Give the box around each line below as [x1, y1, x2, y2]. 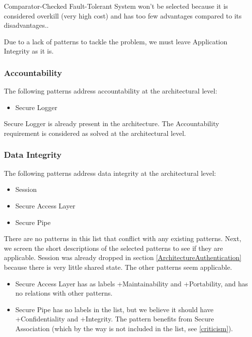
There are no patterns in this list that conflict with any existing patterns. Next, [4, 233, 241, 243]
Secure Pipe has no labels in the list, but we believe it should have [15, 304, 214, 314]
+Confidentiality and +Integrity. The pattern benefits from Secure [15, 314, 214, 324]
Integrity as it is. [4, 46, 54, 56]
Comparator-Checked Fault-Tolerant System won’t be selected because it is [4, 1, 228, 11]
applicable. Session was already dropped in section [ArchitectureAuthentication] [4, 252, 242, 262]
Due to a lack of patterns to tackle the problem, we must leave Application [4, 36, 228, 46]
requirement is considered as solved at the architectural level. [4, 128, 186, 138]
